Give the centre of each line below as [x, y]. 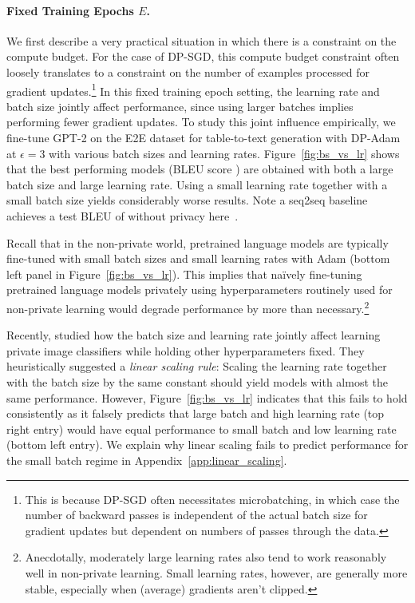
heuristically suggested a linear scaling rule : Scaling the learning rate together [197, 366]
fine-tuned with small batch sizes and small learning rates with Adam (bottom [198, 258]
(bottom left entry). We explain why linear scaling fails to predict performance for [207, 444]
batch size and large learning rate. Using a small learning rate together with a [197, 184]
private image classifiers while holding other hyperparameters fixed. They [186, 350]
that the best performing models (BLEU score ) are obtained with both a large [200, 169]
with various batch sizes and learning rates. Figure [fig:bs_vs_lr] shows [224, 153]
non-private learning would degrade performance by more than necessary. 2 [188, 307]
